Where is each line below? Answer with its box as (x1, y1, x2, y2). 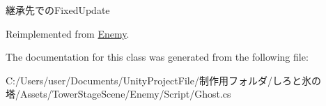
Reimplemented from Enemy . (6, 26, 130, 40)
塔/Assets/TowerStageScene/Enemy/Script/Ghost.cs (6, 86, 231, 101)
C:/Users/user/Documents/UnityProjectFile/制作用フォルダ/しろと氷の (6, 73, 321, 87)
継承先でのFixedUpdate (6, 3, 110, 17)
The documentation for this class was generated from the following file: (6, 50, 309, 64)
